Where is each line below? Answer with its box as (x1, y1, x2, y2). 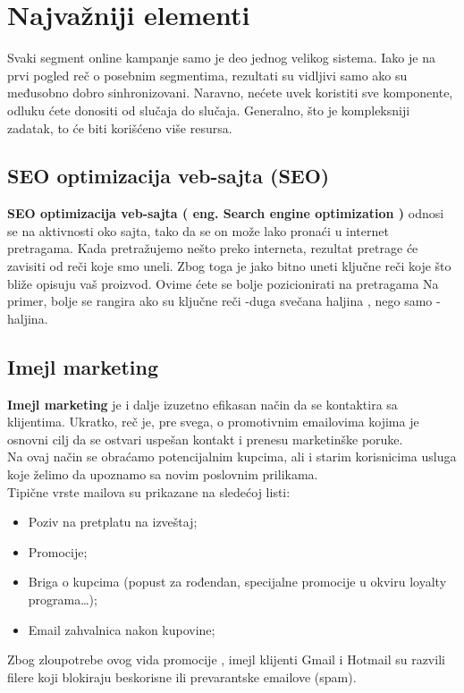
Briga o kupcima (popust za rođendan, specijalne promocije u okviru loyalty (28, 572, 447, 591)
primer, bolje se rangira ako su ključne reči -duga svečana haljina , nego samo (7, 292, 433, 310)
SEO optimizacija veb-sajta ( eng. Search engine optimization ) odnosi (7, 204, 444, 223)
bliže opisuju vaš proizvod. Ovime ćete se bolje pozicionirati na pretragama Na (7, 274, 439, 292)
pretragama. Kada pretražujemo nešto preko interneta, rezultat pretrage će (7, 239, 418, 258)
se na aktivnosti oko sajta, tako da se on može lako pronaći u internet (7, 221, 389, 240)
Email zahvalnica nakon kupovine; (28, 620, 215, 638)
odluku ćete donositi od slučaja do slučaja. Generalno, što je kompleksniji (7, 100, 410, 119)
